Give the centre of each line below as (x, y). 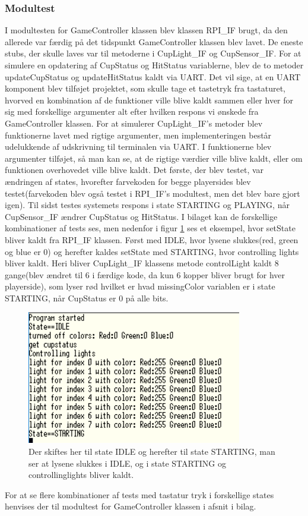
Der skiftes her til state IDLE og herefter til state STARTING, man (152, 451)
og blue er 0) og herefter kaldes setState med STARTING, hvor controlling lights (152, 251)
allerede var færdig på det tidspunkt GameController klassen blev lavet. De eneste (154, 41)
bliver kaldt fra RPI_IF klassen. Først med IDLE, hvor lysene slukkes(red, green (152, 239)
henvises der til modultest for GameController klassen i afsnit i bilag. (131, 506)
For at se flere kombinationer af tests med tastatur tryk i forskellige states (139, 494)
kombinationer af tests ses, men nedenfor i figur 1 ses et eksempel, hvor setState (150, 228)
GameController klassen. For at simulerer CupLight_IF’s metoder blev (134, 123)
